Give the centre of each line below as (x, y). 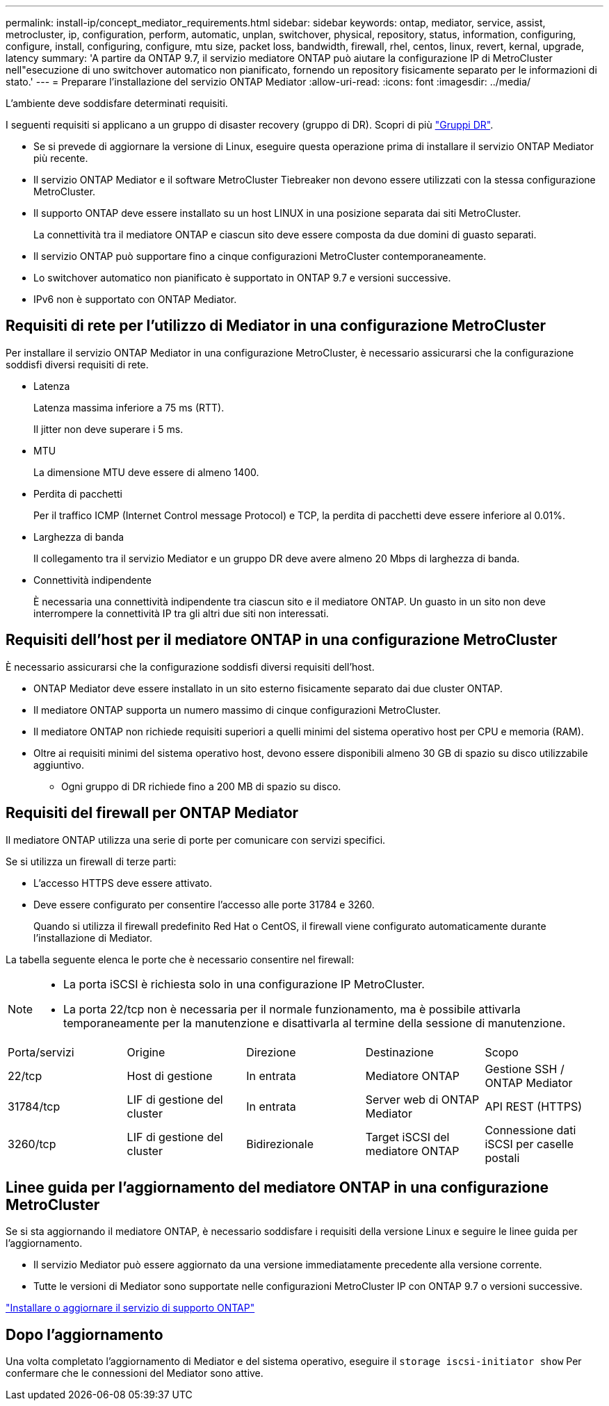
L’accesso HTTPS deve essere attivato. (123, 883)
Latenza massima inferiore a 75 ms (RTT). (129, 407)
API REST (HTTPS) (534, 1106)
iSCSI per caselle (529, 1144)
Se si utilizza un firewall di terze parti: (91, 861)
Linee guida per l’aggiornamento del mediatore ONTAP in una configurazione (277, 1187)
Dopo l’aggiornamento (84, 1334)
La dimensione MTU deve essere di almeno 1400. (146, 472)
